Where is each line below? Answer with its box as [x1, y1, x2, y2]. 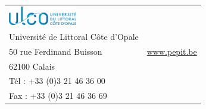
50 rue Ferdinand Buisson [9, 45, 102, 57]
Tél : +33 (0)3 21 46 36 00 [9, 74, 105, 87]
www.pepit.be [146, 45, 197, 57]
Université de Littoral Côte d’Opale [9, 30, 139, 42]
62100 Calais [9, 60, 55, 72]
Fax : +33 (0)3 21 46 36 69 [9, 89, 107, 102]
